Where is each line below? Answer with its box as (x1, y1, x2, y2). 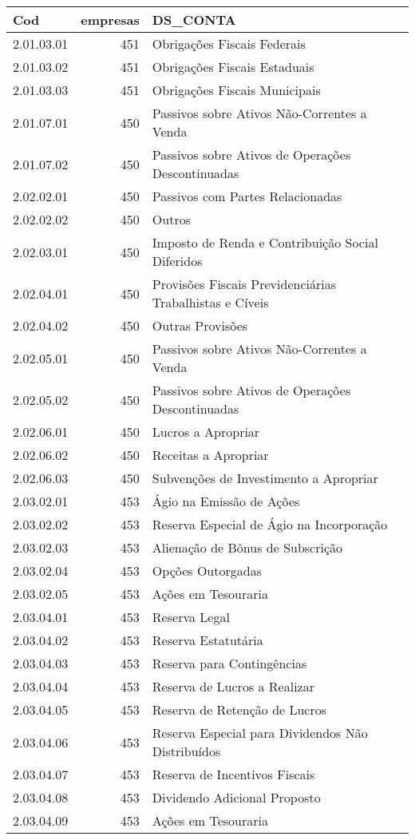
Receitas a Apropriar (152, 446, 269, 464)
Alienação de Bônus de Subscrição (152, 538, 343, 557)
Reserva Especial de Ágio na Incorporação (152, 515, 388, 533)
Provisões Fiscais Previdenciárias (152, 275, 336, 293)
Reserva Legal (152, 608, 230, 626)
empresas (81, 10, 140, 29)
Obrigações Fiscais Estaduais (152, 57, 314, 76)
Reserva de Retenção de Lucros (152, 700, 327, 719)
